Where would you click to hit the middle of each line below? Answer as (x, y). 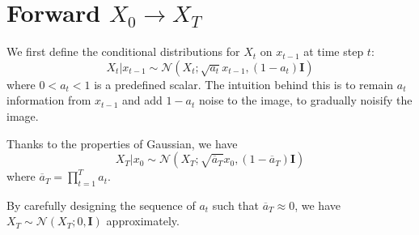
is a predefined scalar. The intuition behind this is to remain (244, 84)
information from (49, 100)
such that (236, 205)
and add (142, 100)
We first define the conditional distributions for (123, 51)
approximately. (143, 221)
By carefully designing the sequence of (101, 205)
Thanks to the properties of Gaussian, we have (122, 143)
